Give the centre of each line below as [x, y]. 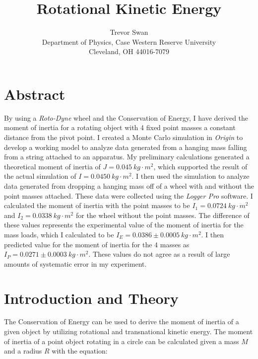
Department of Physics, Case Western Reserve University [129, 41]
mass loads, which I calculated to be [59, 234]
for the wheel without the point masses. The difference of [162, 215]
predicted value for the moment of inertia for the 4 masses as [97, 244]
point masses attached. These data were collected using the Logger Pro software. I [129, 195]
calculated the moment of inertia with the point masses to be [97, 205]
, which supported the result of [200, 166]
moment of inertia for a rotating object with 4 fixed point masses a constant [120, 127]
